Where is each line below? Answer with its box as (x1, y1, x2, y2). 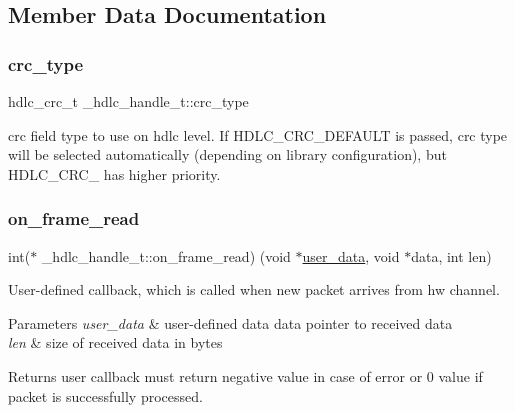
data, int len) (411, 245, 492, 266)
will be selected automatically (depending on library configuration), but (8, 144, 447, 165)
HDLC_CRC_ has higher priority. (8, 163, 221, 184)
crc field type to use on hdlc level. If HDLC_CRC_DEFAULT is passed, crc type (8, 124, 508, 145)
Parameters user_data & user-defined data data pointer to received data (8, 312, 453, 333)
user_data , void (302, 245, 400, 266)
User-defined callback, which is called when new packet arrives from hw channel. (8, 279, 500, 300)
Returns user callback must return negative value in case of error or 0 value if (8, 365, 483, 386)
